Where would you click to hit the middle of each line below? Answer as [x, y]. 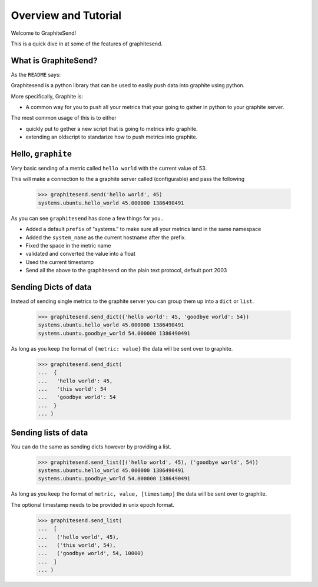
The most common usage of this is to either [64, 118]
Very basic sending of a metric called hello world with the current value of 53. [109, 169]
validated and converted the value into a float [80, 254]
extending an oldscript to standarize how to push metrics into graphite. [112, 137]
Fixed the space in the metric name [68, 246]
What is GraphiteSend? [54, 60]
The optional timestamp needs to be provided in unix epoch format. [93, 504]
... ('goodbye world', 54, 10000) [91, 553]
